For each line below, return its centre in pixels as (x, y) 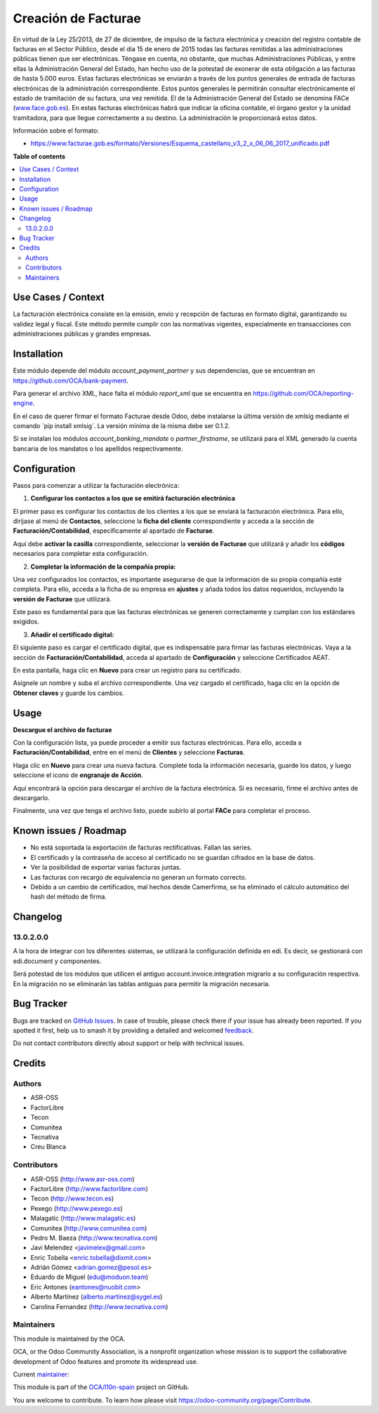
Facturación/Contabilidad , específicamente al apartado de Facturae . (114, 531)
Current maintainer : (41, 1374)
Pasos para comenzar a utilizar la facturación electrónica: (96, 485)
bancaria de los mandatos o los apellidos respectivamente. (98, 449)
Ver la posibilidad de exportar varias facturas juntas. (106, 868)
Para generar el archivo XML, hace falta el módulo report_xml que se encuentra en (132, 393)
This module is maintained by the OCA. (69, 1339)
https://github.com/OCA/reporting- (304, 393)
